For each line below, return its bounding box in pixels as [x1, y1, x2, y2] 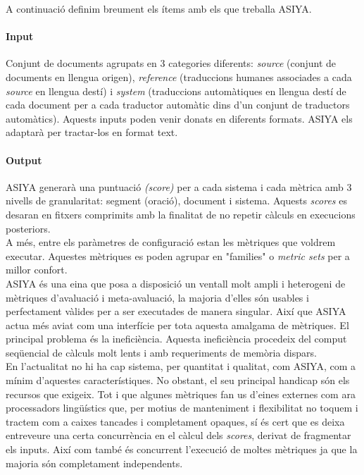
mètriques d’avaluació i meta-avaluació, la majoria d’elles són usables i [6, 290, 309, 304]
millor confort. [6, 262, 68, 277]
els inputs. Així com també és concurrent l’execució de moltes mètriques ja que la [6, 442, 358, 457]
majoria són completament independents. [6, 455, 183, 470]
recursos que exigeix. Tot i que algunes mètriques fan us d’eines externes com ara [6, 386, 356, 401]
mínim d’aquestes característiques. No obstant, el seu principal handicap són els [6, 373, 350, 388]
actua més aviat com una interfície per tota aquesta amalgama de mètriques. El [6, 317, 349, 332]
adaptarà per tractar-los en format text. [6, 125, 178, 140]
